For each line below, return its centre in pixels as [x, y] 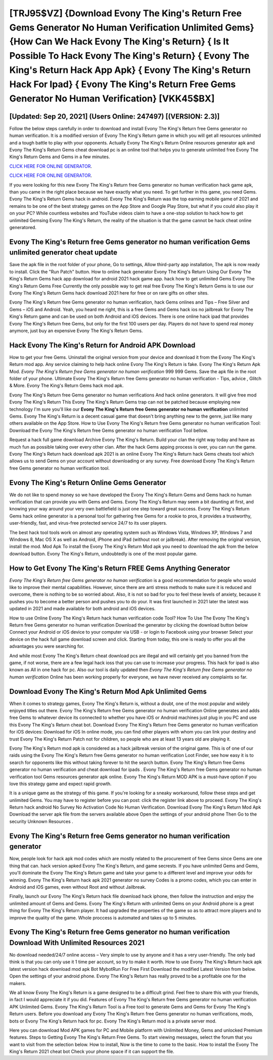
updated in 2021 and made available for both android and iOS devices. [83, 609]
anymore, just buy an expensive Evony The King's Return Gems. [76, 331]
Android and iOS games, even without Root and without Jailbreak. [78, 887]
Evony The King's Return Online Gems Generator [88, 482]
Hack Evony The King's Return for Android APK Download [102, 345]
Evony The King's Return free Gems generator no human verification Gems [130, 242]
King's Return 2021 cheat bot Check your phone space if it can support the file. [92, 1051]
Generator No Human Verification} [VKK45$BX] [112, 98]
